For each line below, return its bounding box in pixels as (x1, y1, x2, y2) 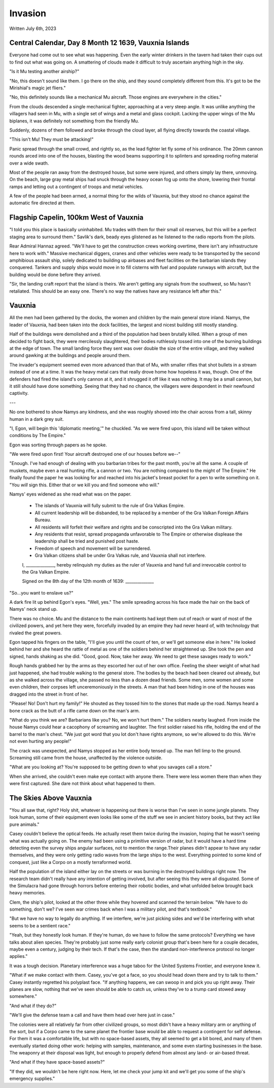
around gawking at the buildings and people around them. (9, 352, 130, 358)
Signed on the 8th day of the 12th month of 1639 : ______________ (22, 578, 154, 584)
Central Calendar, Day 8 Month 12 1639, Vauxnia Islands (9, 39, 190, 47)
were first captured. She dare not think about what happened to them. (9, 781, 156, 787)
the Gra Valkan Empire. (22, 569, 71, 575)
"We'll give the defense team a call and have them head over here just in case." (9, 1012, 175, 1018)
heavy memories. (9, 890, 46, 896)
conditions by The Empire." (9, 432, 66, 439)
